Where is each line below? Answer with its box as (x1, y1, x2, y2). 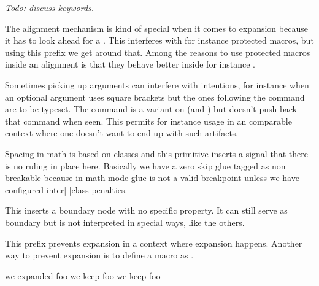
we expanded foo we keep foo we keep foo (5, 269, 161, 282)
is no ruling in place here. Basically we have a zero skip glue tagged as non (5, 159, 286, 172)
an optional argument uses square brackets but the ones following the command (5, 90, 305, 103)
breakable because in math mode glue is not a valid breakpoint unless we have (5, 171, 299, 184)
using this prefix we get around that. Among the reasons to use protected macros (5, 45, 310, 58)
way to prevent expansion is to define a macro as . (5, 249, 194, 261)
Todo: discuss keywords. (5, 1, 94, 14)
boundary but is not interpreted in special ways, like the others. (5, 215, 245, 228)
